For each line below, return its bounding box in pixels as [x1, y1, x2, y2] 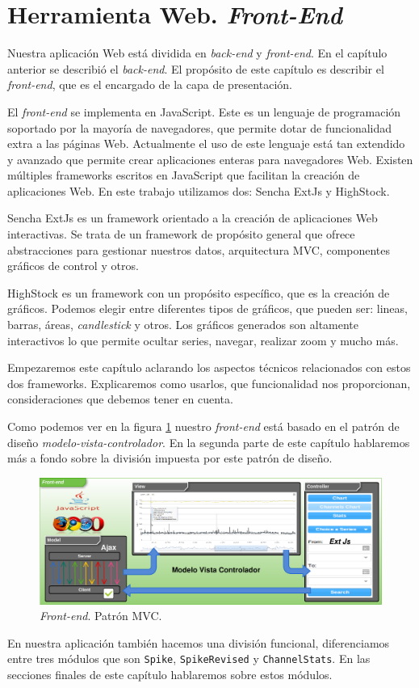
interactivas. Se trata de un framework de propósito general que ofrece [7, 226, 355, 243]
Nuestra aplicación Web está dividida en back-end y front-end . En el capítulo [7, 44, 388, 61]
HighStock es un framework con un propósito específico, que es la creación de [7, 284, 390, 301]
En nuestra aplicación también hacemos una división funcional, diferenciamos [7, 634, 390, 651]
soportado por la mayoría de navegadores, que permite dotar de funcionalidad [7, 119, 392, 136]
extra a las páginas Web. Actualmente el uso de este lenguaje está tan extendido [7, 135, 405, 152]
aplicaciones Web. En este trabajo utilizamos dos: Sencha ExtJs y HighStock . [7, 182, 390, 199]
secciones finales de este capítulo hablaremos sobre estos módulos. [7, 666, 333, 683]
